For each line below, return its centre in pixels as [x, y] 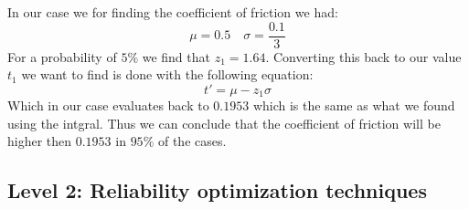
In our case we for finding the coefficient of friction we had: [173, 12]
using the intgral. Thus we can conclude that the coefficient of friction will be [224, 123]
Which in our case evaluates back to [108, 105]
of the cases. [192, 141]
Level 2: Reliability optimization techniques [217, 190]
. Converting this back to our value [363, 56]
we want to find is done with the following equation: [167, 74]
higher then [40, 141]
